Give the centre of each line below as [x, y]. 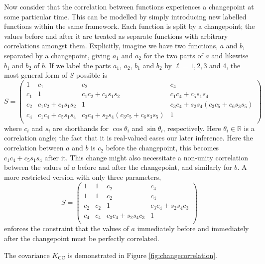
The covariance [27, 255]
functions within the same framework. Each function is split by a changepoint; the [130, 26]
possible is [91, 75]
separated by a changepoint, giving [57, 55]
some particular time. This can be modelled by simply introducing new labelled [125, 16]
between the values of [37, 167]
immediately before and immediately [193, 228]
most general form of [36, 75]
